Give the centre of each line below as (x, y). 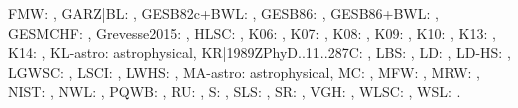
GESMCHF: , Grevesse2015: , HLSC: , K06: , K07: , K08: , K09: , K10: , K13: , (252, 32)
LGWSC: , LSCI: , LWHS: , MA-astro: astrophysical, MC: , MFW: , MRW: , (244, 71)
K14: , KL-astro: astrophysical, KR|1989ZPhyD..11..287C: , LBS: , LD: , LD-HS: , (259, 52)
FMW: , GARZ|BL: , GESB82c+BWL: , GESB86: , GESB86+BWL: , (223, 13)
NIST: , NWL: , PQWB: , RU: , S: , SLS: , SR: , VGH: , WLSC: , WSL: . (234, 91)
